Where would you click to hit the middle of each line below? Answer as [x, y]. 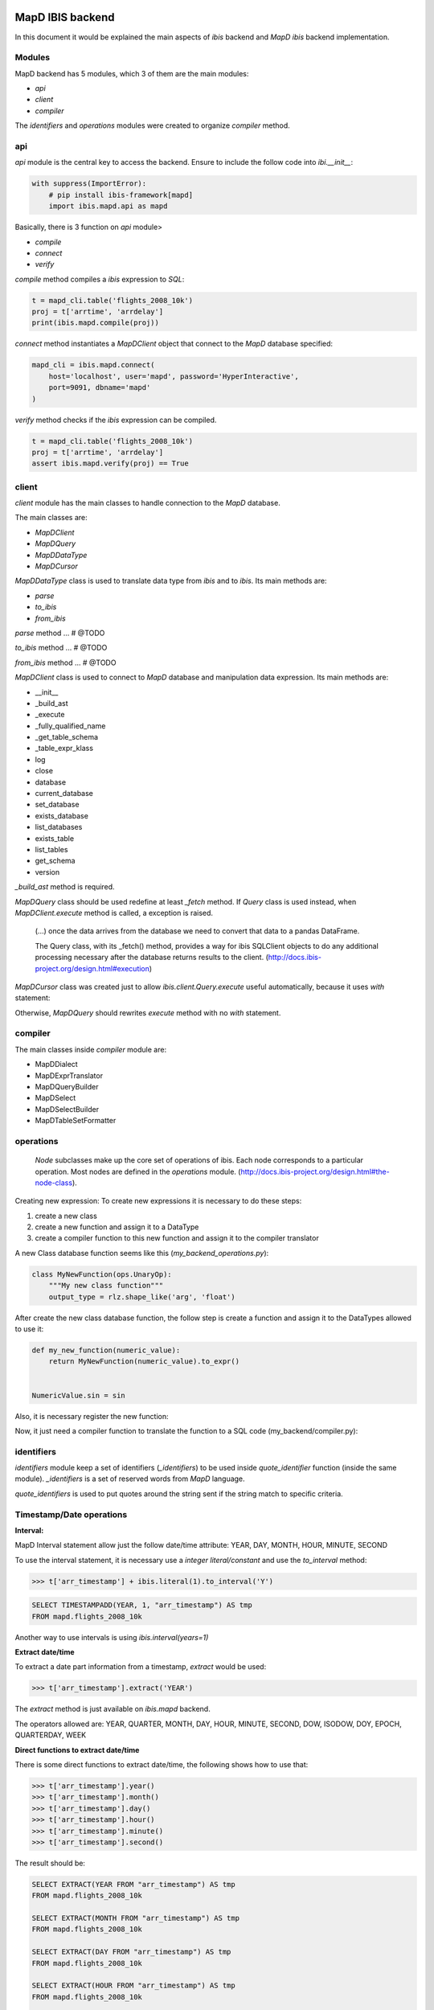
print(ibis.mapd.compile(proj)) [96, 323]
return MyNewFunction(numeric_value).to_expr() [144, 1362]
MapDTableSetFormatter [76, 1121]
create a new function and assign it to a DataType [117, 1227]
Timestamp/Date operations [71, 1514]
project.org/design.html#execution [92, 968]
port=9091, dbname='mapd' [100, 388]
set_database [57, 805]
